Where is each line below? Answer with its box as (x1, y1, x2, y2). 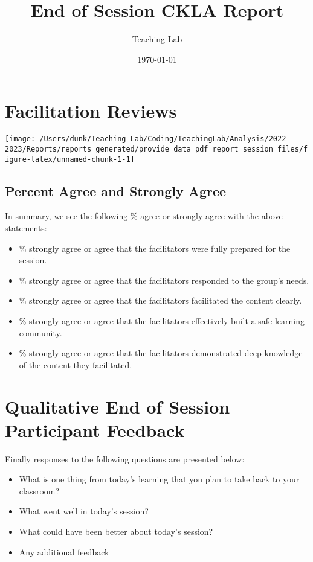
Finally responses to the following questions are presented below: (5, 452, 245, 465)
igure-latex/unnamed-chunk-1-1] (5, 155, 135, 164)
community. (19, 326, 62, 339)
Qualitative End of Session (5, 394, 230, 418)
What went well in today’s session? (19, 505, 149, 517)
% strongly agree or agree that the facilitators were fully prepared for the (19, 241, 291, 254)
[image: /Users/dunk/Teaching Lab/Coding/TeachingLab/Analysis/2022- (5, 135, 291, 144)
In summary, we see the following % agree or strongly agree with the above (5, 209, 283, 222)
